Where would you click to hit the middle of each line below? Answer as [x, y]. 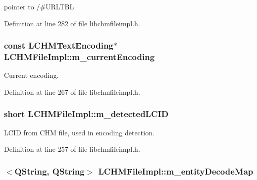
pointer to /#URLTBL [39, 6]
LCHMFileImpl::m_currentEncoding [79, 57]
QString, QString [50, 171]
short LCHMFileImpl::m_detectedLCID [86, 114]
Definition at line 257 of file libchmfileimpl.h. [72, 149]
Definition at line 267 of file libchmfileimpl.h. [72, 91]
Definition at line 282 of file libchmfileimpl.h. [72, 23]
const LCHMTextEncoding [59, 45]
